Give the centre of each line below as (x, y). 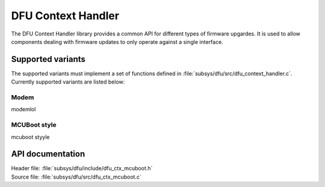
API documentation (48, 154)
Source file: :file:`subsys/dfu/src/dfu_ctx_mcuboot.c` (76, 177)
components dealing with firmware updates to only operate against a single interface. (117, 41)
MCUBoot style (34, 125)
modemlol (23, 109)
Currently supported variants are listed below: (68, 82)
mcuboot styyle (31, 137)
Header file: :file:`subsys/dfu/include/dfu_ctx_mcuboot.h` (82, 168)
